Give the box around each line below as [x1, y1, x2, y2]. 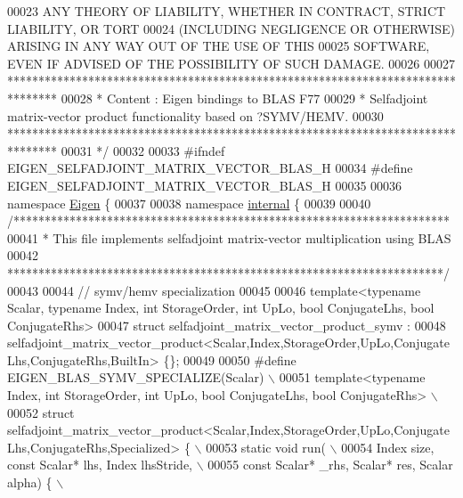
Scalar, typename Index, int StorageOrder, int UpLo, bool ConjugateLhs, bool [7, 298, 435, 317]
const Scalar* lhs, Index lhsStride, [7, 455, 192, 474]
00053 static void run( [206, 437, 326, 456]
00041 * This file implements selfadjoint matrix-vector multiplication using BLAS [7, 228, 451, 247]
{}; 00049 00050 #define [163, 350, 296, 369]
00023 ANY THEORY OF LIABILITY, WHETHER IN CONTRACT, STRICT [7, 2, 446, 20]
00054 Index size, [341, 437, 435, 456]
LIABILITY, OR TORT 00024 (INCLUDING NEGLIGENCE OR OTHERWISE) [7, 19, 455, 37]
